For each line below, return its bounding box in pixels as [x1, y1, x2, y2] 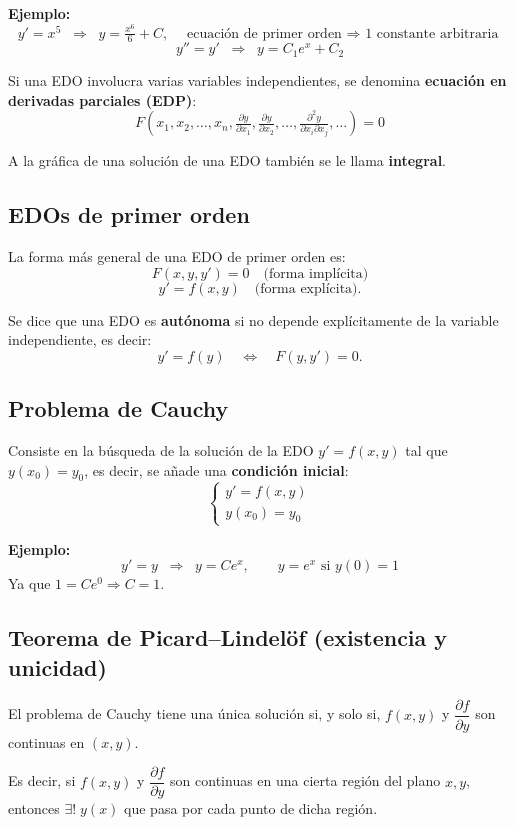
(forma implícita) [263, 266, 369, 281]
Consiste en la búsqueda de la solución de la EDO [8, 439, 314, 460]
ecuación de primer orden [187, 26, 342, 41]
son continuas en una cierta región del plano [170, 770, 441, 791]
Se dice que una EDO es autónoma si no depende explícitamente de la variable [8, 309, 499, 330]
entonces [8, 798, 60, 819]
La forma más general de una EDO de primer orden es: [8, 245, 346, 266]
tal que [405, 439, 448, 460]
